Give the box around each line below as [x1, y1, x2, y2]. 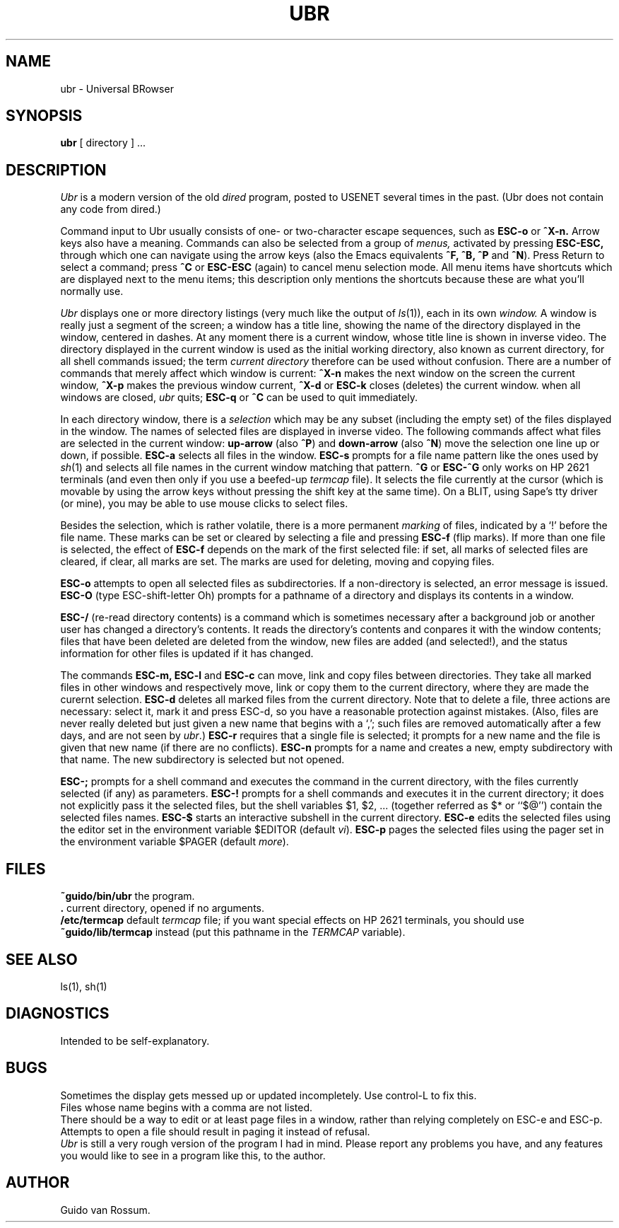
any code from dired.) [60, 203, 161, 216]
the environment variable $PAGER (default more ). [60, 835, 289, 848]
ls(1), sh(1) [60, 980, 107, 992]
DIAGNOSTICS [6, 1004, 110, 1023]
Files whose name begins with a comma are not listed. [60, 1101, 313, 1113]
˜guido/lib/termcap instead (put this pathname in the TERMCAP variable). [60, 926, 406, 939]
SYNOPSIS [6, 107, 83, 125]
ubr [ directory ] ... [60, 137, 146, 149]
